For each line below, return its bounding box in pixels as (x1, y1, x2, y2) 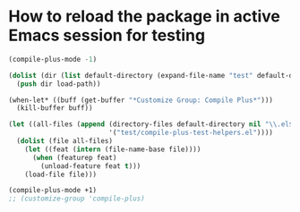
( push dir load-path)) (16, 79, 101, 89)
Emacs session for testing (8, 25, 206, 46)
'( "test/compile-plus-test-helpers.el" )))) (107, 128, 274, 138)
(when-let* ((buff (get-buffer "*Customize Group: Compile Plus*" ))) (8, 96, 274, 105)
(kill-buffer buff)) (16, 104, 93, 113)
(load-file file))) (24, 170, 98, 179)
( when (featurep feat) (31, 153, 117, 162)
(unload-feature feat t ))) (40, 161, 141, 171)
